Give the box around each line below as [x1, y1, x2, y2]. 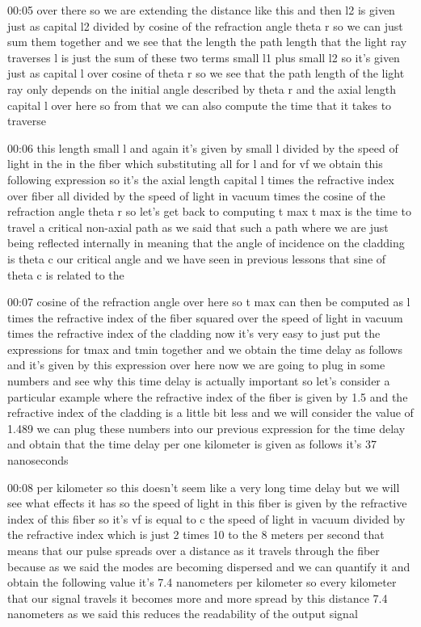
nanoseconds [7, 452, 69, 469]
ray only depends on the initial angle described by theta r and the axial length [7, 80, 396, 97]
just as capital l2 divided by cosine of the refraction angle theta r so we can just [7, 17, 403, 34]
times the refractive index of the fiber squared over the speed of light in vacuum [7, 309, 403, 326]
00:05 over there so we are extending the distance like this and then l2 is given [7, 2, 395, 18]
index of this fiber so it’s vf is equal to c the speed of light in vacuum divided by [7, 510, 406, 527]
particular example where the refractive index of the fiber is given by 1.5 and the [7, 388, 408, 405]
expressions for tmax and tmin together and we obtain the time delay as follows [7, 340, 402, 357]
